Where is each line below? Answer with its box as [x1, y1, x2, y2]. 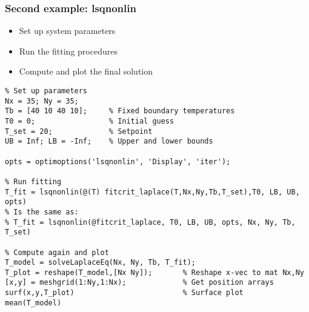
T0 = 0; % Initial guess [5, 116, 174, 125]
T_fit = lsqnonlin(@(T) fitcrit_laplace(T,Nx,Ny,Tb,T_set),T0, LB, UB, [5, 187, 300, 196]
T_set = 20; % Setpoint [5, 127, 153, 136]
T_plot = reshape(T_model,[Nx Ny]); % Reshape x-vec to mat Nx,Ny [5, 268, 304, 277]
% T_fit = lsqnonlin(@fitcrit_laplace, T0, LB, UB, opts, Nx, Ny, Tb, [5, 217, 296, 227]
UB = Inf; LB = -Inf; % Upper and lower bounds [5, 137, 213, 146]
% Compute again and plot [5, 248, 109, 257]
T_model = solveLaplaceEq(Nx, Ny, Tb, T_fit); [5, 258, 196, 267]
